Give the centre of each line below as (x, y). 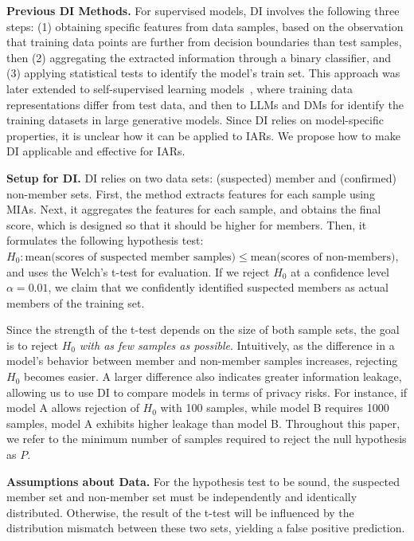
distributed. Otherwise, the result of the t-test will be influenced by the (180, 512)
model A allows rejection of (73, 408)
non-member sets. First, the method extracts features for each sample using (191, 193)
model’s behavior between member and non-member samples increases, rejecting (202, 361)
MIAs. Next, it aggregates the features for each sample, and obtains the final (194, 209)
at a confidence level (340, 271)
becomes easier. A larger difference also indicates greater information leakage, (213, 376)
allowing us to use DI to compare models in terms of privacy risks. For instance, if (207, 392)
